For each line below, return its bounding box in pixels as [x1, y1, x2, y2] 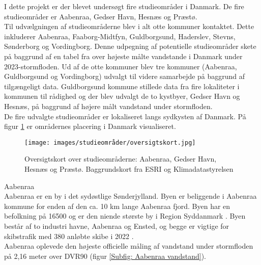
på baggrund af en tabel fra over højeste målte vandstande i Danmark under [4, 50, 243, 61]
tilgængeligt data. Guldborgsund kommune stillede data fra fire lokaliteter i [4, 81, 240, 91]
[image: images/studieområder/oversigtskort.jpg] [24, 139, 196, 146]
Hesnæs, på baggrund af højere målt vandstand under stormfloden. [4, 100, 213, 111]
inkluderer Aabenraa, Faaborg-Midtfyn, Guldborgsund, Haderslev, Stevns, [4, 31, 236, 41]
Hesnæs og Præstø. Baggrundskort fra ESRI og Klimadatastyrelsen [24, 163, 234, 174]
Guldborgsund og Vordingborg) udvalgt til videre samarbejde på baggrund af [4, 71, 245, 82]
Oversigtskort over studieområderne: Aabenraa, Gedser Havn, [24, 153, 217, 164]
